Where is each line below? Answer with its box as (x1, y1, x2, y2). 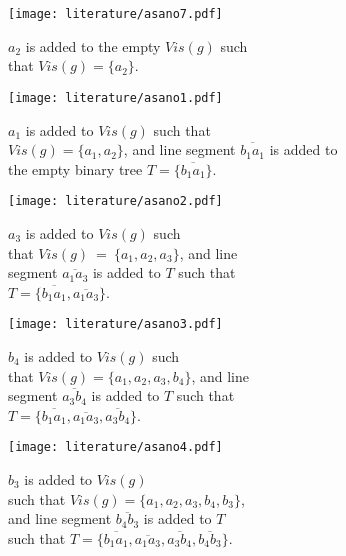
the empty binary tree (8, 158, 143, 179)
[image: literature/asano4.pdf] (8, 440, 223, 455)
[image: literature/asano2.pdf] (8, 194, 223, 209)
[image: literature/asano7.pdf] (8, 7, 223, 21)
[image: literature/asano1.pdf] (8, 90, 223, 105)
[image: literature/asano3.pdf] (8, 317, 223, 332)
